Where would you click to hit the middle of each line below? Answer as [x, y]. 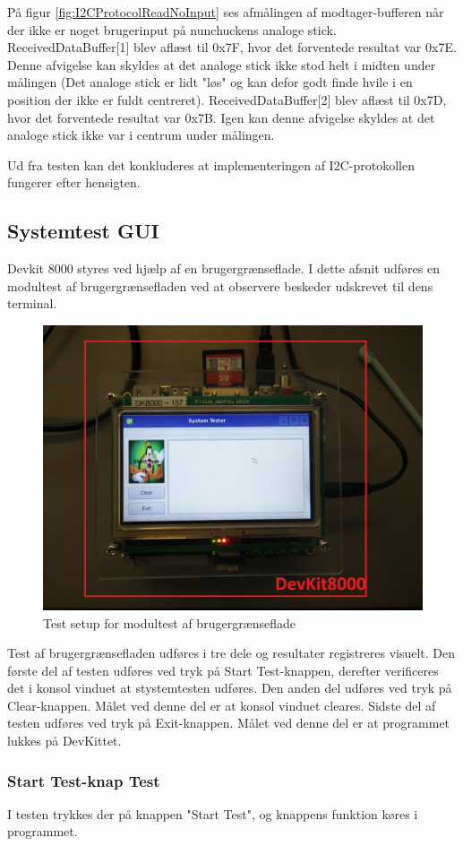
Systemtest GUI [83, 231]
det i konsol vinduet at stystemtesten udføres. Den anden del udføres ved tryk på [230, 688]
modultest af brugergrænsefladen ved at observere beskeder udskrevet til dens [220, 285]
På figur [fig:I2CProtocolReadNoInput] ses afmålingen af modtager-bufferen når [226, 12]
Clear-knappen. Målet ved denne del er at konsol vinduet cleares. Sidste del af [222, 705]
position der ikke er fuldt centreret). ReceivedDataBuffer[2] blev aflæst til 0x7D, [227, 99]
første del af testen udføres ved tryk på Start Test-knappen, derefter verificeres [223, 670]
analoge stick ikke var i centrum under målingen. [141, 135]
